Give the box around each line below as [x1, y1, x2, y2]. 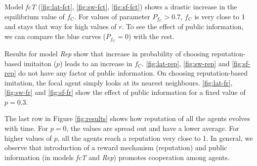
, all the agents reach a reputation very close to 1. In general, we [57, 132, 253, 143]
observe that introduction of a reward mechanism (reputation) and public [4, 142, 227, 153]
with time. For [4, 123, 48, 133]
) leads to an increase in [60, 58, 132, 68]
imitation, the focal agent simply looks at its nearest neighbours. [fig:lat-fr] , [4, 77, 233, 87]
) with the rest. [128, 31, 174, 41]
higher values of [4, 132, 52, 143]
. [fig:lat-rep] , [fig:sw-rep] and [141, 58, 230, 68]
